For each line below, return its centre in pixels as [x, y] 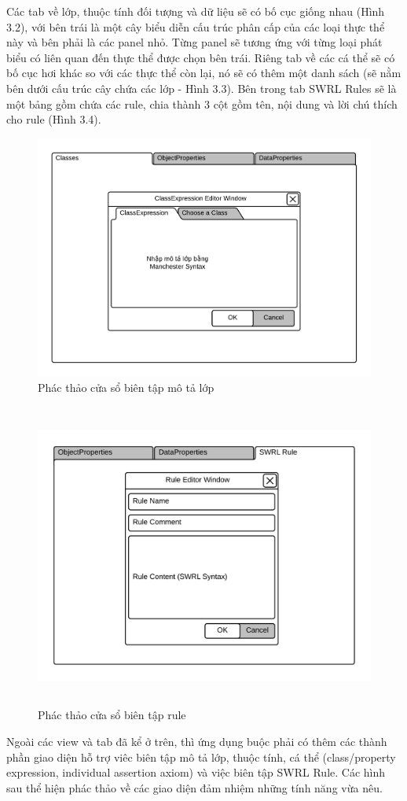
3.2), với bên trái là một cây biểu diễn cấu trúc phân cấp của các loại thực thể [196, 26]
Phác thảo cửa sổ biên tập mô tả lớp [126, 388]
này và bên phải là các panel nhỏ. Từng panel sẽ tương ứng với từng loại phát [194, 42]
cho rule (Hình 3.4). [54, 119]
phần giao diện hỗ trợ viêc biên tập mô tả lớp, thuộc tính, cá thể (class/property [201, 757]
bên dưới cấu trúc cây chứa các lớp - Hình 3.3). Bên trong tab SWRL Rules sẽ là [202, 88]
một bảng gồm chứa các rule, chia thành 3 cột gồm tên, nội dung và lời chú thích [202, 103]
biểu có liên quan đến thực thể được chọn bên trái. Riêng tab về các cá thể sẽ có [201, 57]
